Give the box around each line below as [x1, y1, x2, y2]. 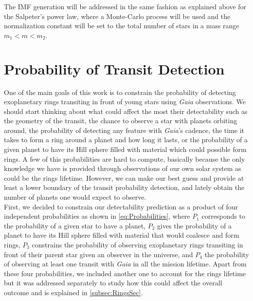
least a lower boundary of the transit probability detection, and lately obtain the [4, 182, 245, 192]
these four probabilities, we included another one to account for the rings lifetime [4, 268, 246, 278]
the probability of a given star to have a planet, [4, 220, 146, 230]
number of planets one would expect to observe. [4, 192, 146, 202]
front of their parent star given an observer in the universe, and [4, 249, 193, 259]
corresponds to [201, 211, 245, 221]
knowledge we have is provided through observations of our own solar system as [4, 163, 241, 173]
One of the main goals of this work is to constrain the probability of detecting [4, 87, 236, 97]
